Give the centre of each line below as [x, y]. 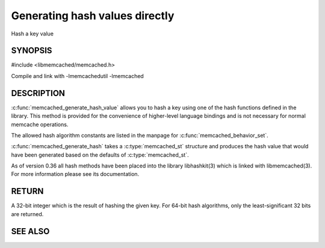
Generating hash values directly [93, 16]
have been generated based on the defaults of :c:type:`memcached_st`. [100, 155]
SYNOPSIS [32, 51]
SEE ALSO [30, 231]
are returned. [27, 214]
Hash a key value [32, 34]
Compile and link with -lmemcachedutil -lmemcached [77, 76]
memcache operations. [40, 124]
